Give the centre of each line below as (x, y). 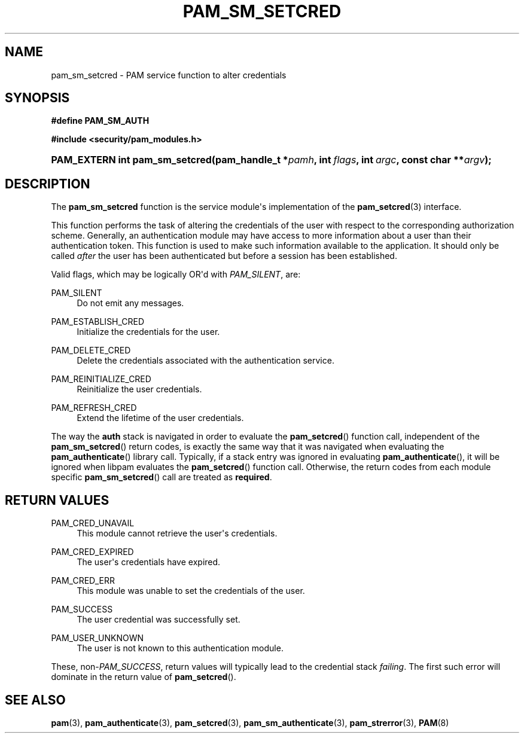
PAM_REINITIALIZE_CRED (101, 379)
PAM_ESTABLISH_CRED (98, 322)
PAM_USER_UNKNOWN (98, 638)
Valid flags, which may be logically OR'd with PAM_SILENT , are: (176, 275)
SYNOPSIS (37, 98)
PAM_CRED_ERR (83, 581)
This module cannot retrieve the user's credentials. (177, 533)
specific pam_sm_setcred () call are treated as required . (162, 477)
